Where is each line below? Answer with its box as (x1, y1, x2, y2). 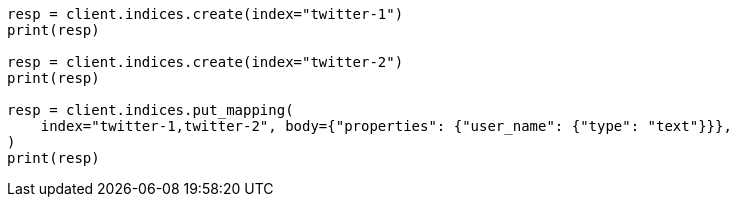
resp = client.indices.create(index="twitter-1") (7, 6, 404, 22)
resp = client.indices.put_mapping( (7, 102, 294, 118)
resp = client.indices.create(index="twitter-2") (7, 54, 404, 70)
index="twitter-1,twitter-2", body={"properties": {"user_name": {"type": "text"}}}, (40, 118, 732, 134)
